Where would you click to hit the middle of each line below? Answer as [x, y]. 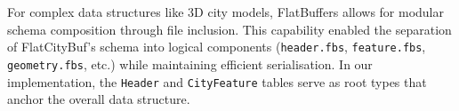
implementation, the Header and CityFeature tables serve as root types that [217, 81]
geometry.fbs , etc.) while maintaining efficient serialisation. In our [190, 63]
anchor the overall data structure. [99, 99]
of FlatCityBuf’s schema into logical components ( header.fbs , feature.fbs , [217, 47]
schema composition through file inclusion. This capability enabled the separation [229, 29]
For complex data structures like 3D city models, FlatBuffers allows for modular [225, 12]
